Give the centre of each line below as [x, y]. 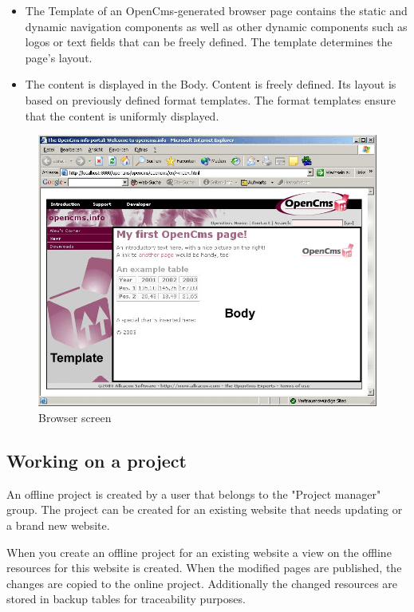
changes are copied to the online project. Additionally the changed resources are [202, 583]
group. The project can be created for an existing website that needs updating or [205, 509]
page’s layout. [59, 57]
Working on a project [97, 461]
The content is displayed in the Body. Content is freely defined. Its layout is [211, 84]
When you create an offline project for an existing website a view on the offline [199, 552]
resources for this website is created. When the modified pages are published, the [204, 568]
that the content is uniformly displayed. [122, 115]
